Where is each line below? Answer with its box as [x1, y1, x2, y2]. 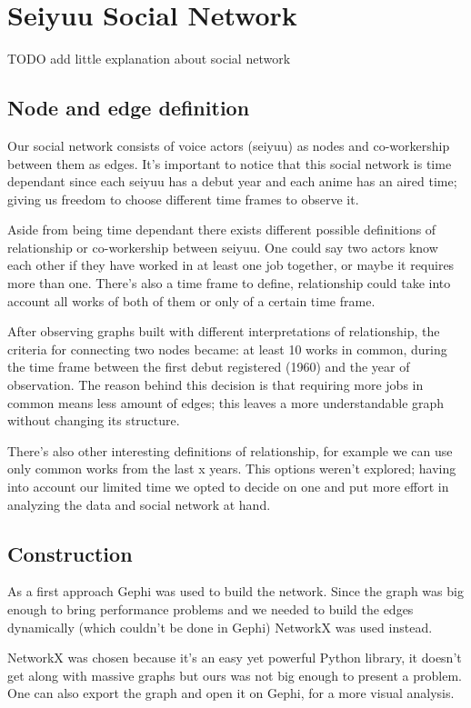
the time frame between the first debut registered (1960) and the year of [7, 357, 410, 376]
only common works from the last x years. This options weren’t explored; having [7, 459, 456, 478]
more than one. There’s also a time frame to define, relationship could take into [7, 274, 451, 293]
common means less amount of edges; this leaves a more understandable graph [7, 393, 445, 412]
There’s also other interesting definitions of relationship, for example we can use [7, 441, 453, 460]
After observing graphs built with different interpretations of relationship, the [7, 322, 440, 341]
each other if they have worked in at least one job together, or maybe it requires [7, 255, 455, 274]
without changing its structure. [7, 411, 180, 430]
